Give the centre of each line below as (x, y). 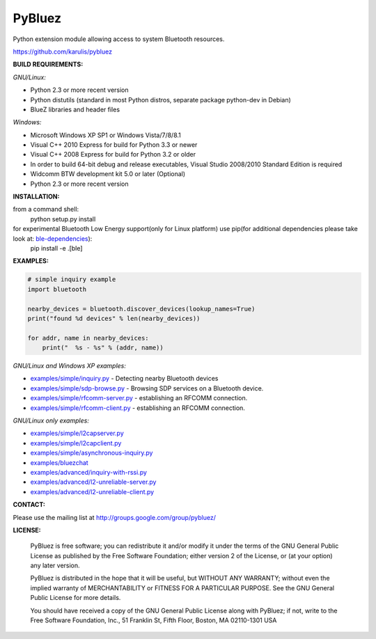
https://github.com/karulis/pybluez (63, 52)
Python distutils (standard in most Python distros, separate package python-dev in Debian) (161, 100)
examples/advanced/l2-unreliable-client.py (92, 491)
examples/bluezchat (59, 462)
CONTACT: (29, 505)
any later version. (55, 566)
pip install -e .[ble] (56, 248)
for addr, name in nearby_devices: (88, 338)
